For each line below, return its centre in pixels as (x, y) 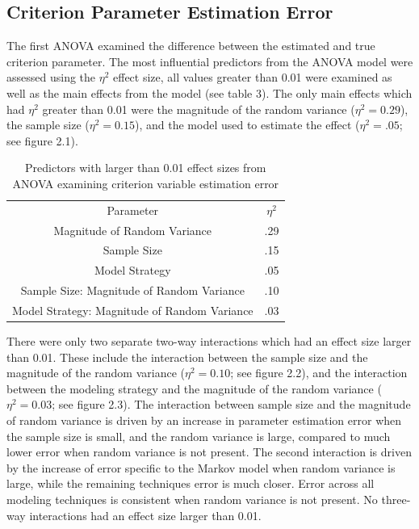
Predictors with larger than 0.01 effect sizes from (146, 168)
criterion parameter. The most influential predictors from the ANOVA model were (210, 61)
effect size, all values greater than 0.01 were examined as (253, 77)
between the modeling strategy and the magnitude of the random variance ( (194, 388)
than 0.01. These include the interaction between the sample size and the (187, 357)
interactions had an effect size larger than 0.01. (145, 515)
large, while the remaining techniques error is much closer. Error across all (191, 483)
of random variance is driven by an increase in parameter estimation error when (204, 420)
